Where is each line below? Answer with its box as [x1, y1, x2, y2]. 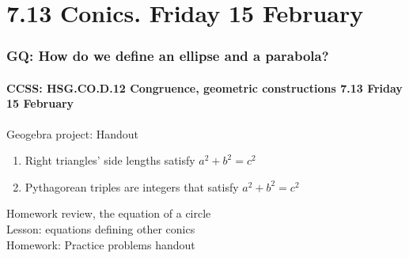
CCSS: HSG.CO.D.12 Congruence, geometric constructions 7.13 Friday [6, 79, 403, 96]
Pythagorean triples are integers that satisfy [25, 178, 239, 195]
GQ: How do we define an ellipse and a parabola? [6, 46, 329, 66]
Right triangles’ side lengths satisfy [25, 152, 195, 169]
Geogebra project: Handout [6, 125, 139, 142]
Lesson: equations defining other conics [6, 220, 195, 237]
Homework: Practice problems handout [6, 236, 195, 252]
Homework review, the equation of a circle [6, 205, 211, 222]
